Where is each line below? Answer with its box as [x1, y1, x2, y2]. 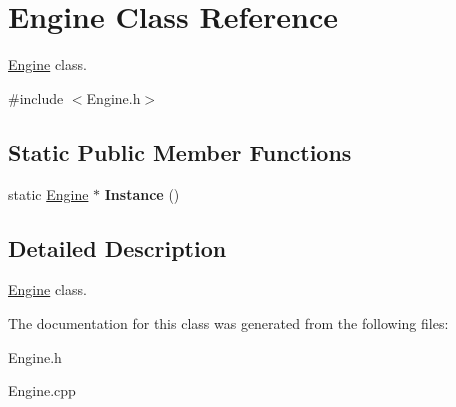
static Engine [8, 183, 89, 204]
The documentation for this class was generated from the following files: [8, 312, 449, 333]
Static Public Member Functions [8, 136, 352, 167]
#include [8, 87, 64, 108]
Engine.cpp [8, 380, 76, 401]
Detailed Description [8, 232, 227, 263]
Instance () [104, 183, 180, 204]
